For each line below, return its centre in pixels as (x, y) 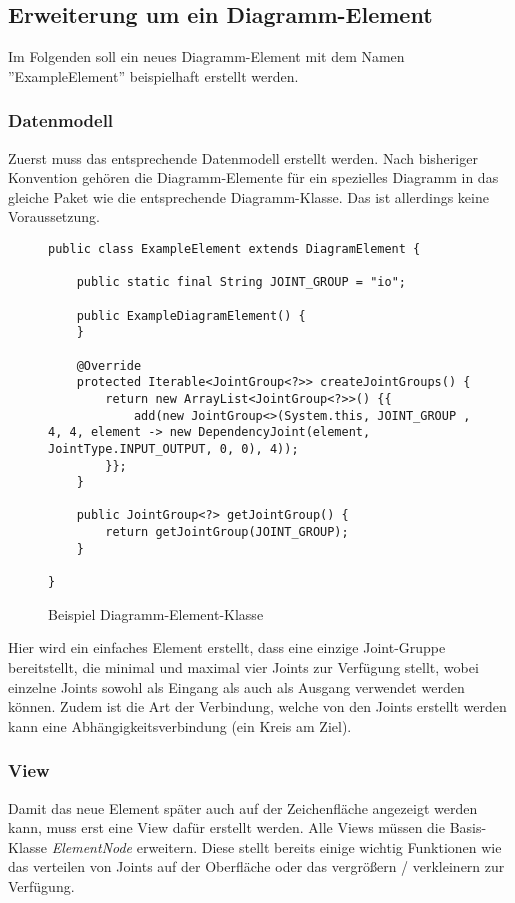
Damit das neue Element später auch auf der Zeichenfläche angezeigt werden (243, 807)
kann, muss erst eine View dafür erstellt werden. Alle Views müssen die (226, 827)
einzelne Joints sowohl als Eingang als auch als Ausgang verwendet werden (236, 686)
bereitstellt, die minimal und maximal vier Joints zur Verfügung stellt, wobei (243, 666)
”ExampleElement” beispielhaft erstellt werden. (153, 75)
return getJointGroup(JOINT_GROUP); (227, 532)
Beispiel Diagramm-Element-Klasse (156, 613)
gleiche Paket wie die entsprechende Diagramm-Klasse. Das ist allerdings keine (248, 196)
